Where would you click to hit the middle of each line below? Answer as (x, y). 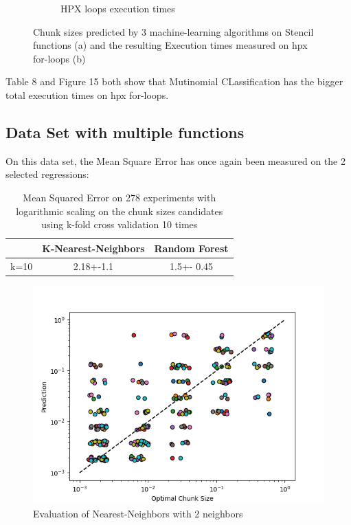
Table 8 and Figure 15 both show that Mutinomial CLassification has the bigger (174, 81)
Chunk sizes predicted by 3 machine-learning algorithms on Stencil (173, 31)
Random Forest (191, 248)
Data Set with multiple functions (125, 132)
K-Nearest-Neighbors (93, 248)
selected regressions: (47, 174)
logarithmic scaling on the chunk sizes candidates (120, 211)
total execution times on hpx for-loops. (87, 94)
